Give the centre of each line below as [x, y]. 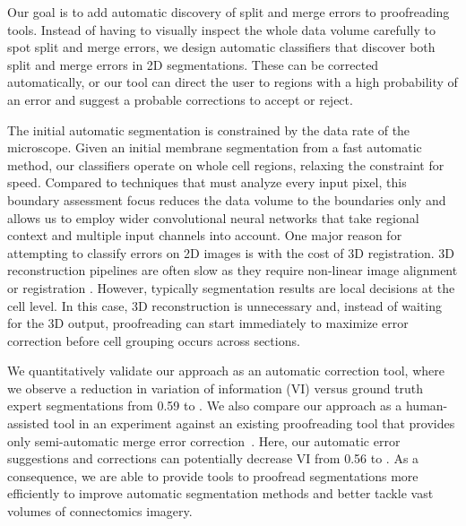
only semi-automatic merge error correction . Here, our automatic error [204, 440]
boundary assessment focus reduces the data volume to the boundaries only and [227, 199]
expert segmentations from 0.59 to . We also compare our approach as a [205, 405]
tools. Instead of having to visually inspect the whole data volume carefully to [221, 29]
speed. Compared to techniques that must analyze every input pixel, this [207, 182]
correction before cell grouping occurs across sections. [154, 340]
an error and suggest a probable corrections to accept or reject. [180, 99]
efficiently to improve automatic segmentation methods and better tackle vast [220, 493]
